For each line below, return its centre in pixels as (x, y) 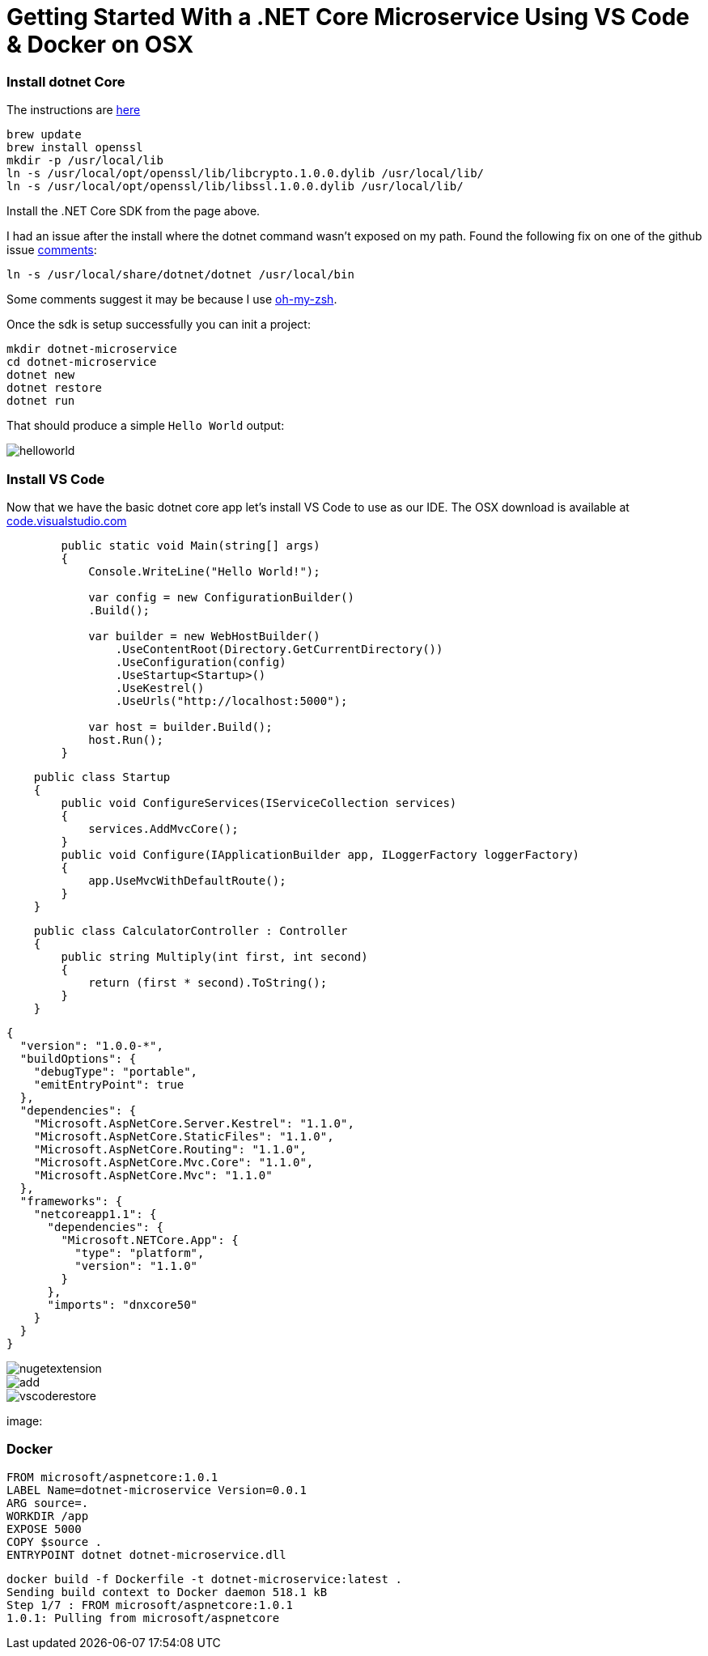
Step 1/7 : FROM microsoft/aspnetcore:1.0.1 (150, 1605)
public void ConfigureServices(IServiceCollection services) (259, 803)
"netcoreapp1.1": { (95, 1214)
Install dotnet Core (66, 81)
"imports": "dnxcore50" (123, 1304)
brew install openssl (75, 148)
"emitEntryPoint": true (109, 1084)
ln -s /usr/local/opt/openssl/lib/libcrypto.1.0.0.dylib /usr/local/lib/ (246, 174)
